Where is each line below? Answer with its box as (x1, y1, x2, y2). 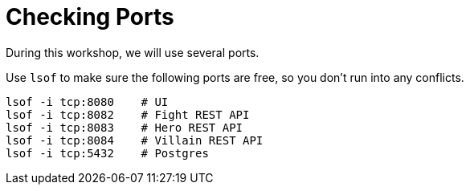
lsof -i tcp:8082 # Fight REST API (6, 108, 250, 121)
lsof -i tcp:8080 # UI (6, 95, 169, 108)
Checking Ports (6, 3, 174, 30)
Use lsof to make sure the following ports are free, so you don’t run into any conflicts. (6, 70, 464, 84)
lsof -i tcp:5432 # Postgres (6, 146, 209, 160)
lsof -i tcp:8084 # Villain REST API (6, 133, 264, 147)
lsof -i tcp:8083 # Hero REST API (6, 120, 243, 134)
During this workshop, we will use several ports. (6, 45, 260, 59)
